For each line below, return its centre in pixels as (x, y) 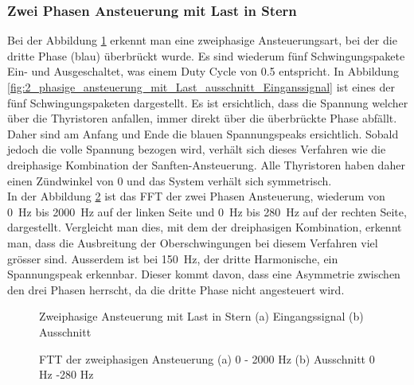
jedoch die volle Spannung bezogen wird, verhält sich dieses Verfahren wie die (197, 149)
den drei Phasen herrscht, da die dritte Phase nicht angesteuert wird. (176, 289)
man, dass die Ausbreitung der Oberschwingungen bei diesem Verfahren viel (193, 242)
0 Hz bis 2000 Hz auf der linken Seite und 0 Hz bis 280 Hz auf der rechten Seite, (207, 211)
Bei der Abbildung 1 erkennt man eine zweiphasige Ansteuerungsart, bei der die (202, 40)
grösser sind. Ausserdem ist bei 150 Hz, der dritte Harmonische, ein (173, 258)
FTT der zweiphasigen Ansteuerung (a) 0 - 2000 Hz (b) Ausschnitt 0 (207, 358)
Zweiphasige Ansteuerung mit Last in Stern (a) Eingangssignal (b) (201, 316)
